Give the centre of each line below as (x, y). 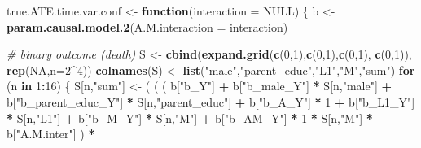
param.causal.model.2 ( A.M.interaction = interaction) (147, 26)
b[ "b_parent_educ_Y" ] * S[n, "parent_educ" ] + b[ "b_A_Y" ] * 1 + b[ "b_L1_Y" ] (211, 101)
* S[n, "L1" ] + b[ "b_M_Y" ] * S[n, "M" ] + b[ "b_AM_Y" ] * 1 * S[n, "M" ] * (190, 118)
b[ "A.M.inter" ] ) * (51, 134)
